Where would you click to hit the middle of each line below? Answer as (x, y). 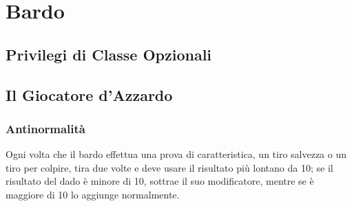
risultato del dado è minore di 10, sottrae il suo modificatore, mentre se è (160, 181)
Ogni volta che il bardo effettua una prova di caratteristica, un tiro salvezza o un (176, 154)
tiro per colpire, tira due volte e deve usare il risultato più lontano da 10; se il (169, 167)
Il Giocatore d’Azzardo (89, 94)
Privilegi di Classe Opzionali (109, 54)
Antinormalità (46, 128)
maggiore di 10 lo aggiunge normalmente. (93, 194)
